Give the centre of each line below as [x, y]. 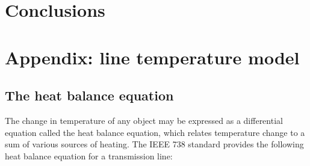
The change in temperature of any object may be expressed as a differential [144, 120]
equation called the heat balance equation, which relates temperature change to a [155, 132]
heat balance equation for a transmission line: [89, 155]
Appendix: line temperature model [152, 57]
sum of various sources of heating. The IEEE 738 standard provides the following [154, 144]
